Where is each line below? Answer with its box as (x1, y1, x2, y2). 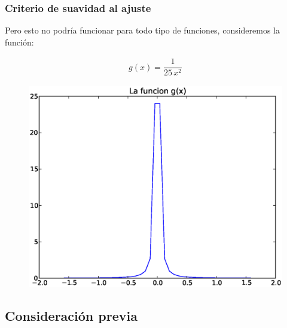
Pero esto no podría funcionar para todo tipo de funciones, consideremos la (5, 24, 280, 37)
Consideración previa (5, 306, 138, 325)
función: (5, 35, 34, 48)
